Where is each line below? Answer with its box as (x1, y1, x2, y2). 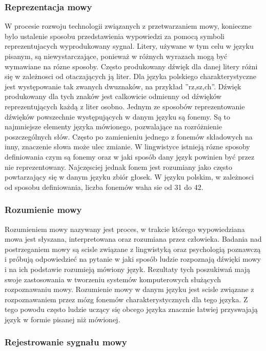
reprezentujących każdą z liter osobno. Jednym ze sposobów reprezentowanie (5, 101, 245, 111)
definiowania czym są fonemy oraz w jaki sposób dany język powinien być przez (5, 151, 255, 162)
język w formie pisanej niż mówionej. (5, 314, 120, 324)
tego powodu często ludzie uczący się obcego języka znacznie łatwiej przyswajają (5, 304, 258, 315)
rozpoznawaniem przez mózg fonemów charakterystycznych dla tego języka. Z (5, 294, 248, 304)
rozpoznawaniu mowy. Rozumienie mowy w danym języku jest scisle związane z (5, 284, 254, 295)
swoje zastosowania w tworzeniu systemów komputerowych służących (5, 274, 221, 284)
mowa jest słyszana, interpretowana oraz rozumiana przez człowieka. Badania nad (5, 233, 262, 244)
